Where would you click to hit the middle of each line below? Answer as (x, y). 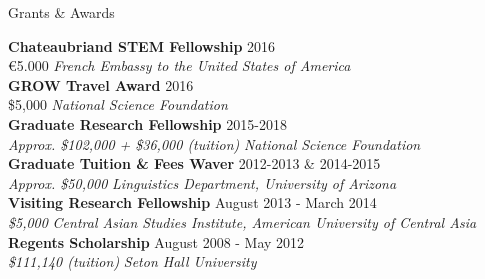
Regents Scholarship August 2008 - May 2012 (156, 241)
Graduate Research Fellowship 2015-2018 (147, 123)
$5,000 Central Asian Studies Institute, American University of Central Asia (242, 221)
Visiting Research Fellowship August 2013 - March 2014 (192, 202)
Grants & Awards (61, 12)
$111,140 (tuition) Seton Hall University (132, 261)
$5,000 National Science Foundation (118, 104)
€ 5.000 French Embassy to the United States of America (179, 65)
